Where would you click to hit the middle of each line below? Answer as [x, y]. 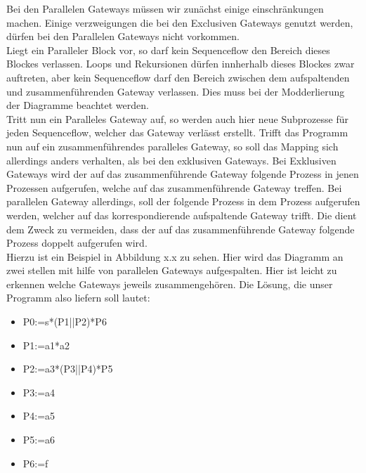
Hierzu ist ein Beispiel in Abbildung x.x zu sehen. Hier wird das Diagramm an [175, 256]
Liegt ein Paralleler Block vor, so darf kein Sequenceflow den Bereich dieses [168, 50]
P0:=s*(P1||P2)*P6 [65, 322]
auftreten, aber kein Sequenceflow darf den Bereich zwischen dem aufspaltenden [178, 77]
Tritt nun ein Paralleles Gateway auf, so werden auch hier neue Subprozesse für [177, 118]
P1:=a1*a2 [46, 345]
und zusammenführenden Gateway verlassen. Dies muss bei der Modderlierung [176, 91]
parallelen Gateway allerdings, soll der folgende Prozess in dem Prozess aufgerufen [183, 201]
